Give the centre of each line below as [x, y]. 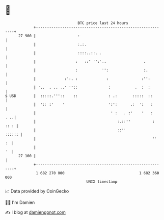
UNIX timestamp [102, 182]
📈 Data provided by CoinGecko [37, 191]
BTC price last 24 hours [103, 23]
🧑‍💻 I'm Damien [20, 202]
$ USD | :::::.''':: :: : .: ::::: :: [79, 96]
